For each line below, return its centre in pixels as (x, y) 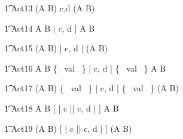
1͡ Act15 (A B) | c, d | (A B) (56, 48)
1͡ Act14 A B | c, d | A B (50, 28)
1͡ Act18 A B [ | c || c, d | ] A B (62, 108)
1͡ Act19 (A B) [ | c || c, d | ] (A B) (68, 128)
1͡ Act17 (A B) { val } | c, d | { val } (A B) (91, 88)
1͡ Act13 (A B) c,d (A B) (50, 8)
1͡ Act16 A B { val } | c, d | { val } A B (85, 68)
